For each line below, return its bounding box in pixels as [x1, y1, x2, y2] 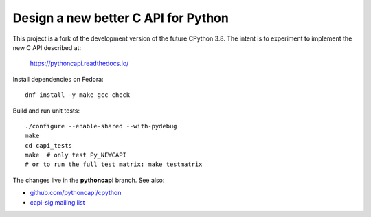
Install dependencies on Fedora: [12, 75, 104, 83]
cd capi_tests [25, 141, 72, 149]
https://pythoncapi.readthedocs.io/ [30, 59, 129, 68]
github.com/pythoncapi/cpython [30, 189, 122, 197]
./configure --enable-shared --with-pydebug [25, 122, 178, 130]
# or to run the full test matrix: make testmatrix [25, 161, 203, 168]
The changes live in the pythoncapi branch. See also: [12, 176, 165, 184]
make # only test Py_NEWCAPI [25, 151, 127, 159]
